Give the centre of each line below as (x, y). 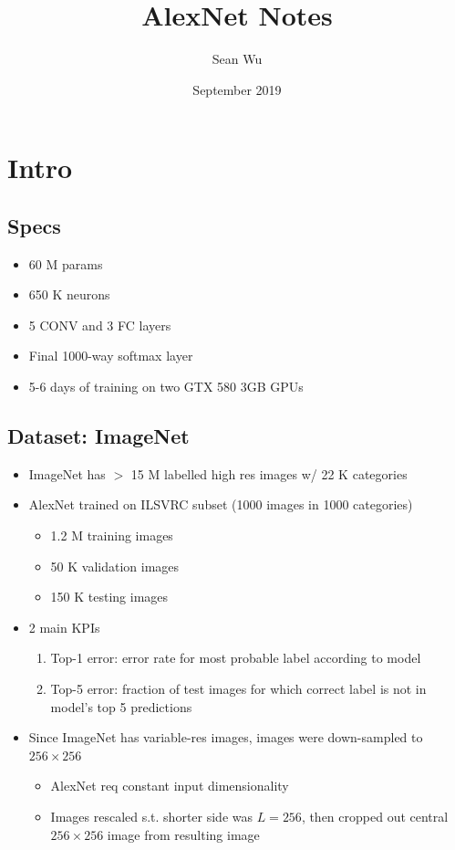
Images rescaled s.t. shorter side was (152, 816)
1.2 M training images (112, 535)
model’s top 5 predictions (121, 706)
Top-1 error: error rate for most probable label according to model (236, 658)
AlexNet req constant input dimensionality (170, 786)
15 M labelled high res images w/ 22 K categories (269, 473)
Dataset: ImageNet (98, 436)
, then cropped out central (375, 816)
